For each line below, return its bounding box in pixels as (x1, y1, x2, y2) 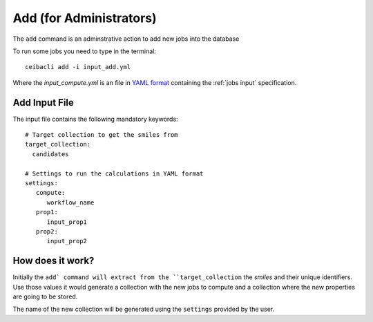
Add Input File (12, 97, 74, 108)
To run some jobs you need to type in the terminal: (12, 47, 157, 55)
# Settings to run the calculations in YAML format (25, 169, 204, 178)
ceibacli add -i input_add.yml (25, 63, 131, 71)
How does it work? (12, 255, 95, 267)
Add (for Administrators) (12, 10, 157, 26)
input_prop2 (46, 237, 88, 245)
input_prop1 (46, 218, 88, 226)
